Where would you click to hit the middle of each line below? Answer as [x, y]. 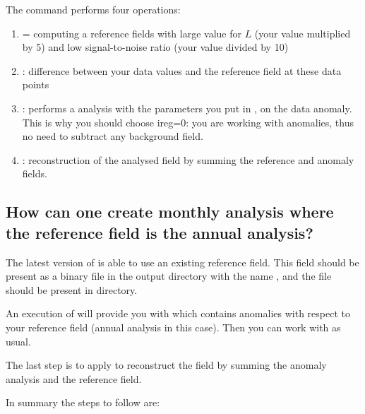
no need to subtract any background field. [113, 136]
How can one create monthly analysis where [170, 212]
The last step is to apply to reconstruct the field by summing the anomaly [166, 365]
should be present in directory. [72, 289]
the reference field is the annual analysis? [160, 232]
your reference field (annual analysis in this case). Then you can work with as [173, 327]
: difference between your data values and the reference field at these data [182, 70]
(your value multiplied [303, 33]
